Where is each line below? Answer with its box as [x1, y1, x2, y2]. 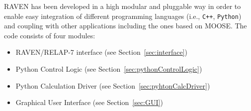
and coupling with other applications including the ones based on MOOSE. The [4, 20, 247, 31]
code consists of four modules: [4, 30, 95, 40]
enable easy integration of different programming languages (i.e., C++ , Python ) [4, 10, 242, 21]
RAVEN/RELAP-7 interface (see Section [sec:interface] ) [15, 47, 187, 57]
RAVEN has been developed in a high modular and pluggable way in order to [4, 1, 241, 11]
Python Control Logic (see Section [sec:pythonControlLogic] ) [15, 64, 202, 74]
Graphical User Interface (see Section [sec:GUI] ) [15, 97, 163, 108]
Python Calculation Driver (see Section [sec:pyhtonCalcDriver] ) [15, 80, 210, 91]
